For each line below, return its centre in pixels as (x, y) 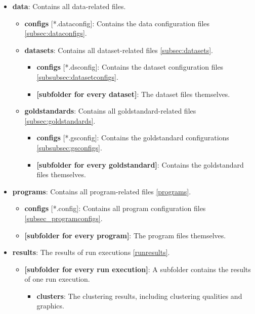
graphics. (50, 306)
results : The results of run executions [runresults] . (91, 252)
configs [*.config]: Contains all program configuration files (115, 208)
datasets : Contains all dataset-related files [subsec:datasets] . (119, 50)
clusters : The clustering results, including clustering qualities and (139, 296)
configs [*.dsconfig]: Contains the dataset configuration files (130, 67)
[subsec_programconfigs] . (63, 218)
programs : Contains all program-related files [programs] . (102, 191)
